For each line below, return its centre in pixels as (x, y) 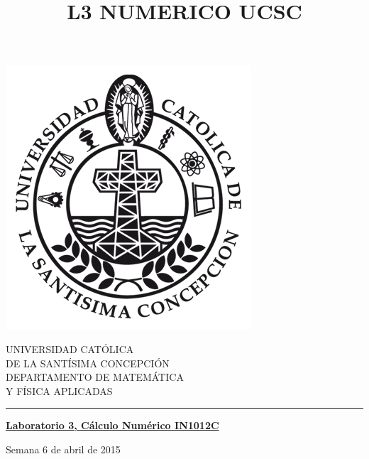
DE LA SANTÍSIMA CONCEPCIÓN (88, 363)
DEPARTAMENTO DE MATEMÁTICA (95, 377)
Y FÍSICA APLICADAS (59, 390)
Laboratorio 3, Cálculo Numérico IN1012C (112, 425)
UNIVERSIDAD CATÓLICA (70, 349)
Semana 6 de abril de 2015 (63, 449)
